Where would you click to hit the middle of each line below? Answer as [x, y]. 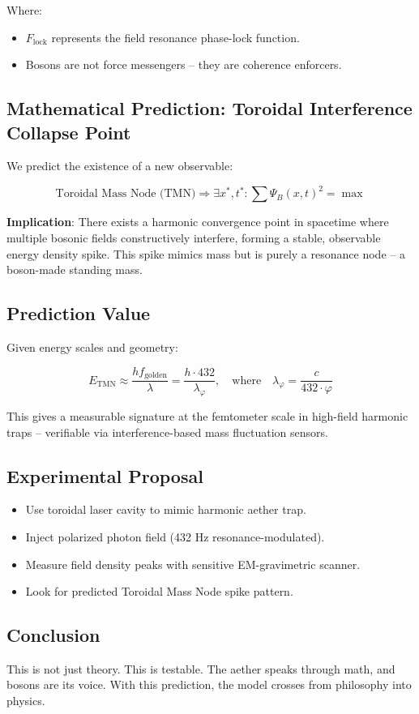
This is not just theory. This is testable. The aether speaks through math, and [201, 668]
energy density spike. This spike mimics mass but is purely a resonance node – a [206, 253]
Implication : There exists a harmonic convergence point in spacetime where [198, 222]
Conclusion [53, 635]
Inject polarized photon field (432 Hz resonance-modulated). [175, 536]
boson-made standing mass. [75, 269]
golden [156, 376]
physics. [26, 701]
